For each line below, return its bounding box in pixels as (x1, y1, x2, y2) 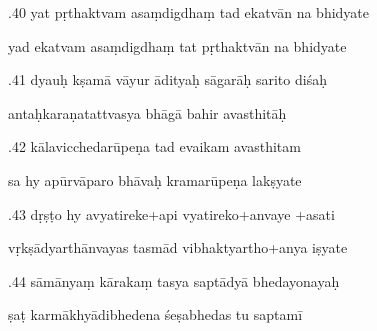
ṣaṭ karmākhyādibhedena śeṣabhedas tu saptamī (8, 304, 303, 325)
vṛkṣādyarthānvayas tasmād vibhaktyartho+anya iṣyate (8, 237, 348, 258)
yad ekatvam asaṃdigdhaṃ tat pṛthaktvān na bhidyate (8, 35, 347, 56)
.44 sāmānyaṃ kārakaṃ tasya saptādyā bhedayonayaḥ (8, 270, 340, 291)
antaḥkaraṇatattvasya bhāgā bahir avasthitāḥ (8, 102, 287, 123)
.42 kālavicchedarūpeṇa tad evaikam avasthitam (8, 136, 301, 157)
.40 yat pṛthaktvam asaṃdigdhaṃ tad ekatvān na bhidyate (8, 2, 370, 22)
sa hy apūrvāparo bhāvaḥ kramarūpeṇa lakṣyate (8, 169, 302, 190)
